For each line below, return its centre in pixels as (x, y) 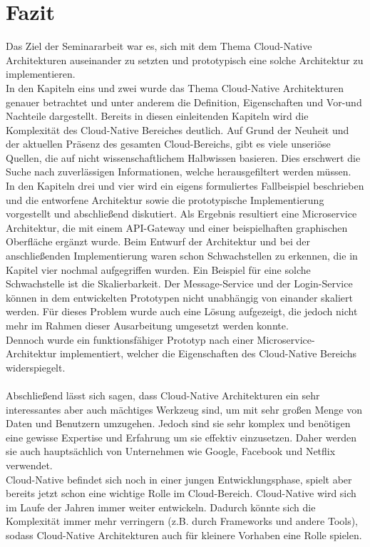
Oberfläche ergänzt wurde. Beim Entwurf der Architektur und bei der (158, 241)
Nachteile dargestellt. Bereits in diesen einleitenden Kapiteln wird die (157, 116)
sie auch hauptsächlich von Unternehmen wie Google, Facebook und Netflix (171, 451)
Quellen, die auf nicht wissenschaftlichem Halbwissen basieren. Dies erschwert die (183, 157)
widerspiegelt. (36, 367)
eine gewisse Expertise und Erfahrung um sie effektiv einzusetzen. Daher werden (181, 437)
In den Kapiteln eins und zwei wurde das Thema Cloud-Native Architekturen (175, 87)
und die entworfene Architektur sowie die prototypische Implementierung (165, 199)
